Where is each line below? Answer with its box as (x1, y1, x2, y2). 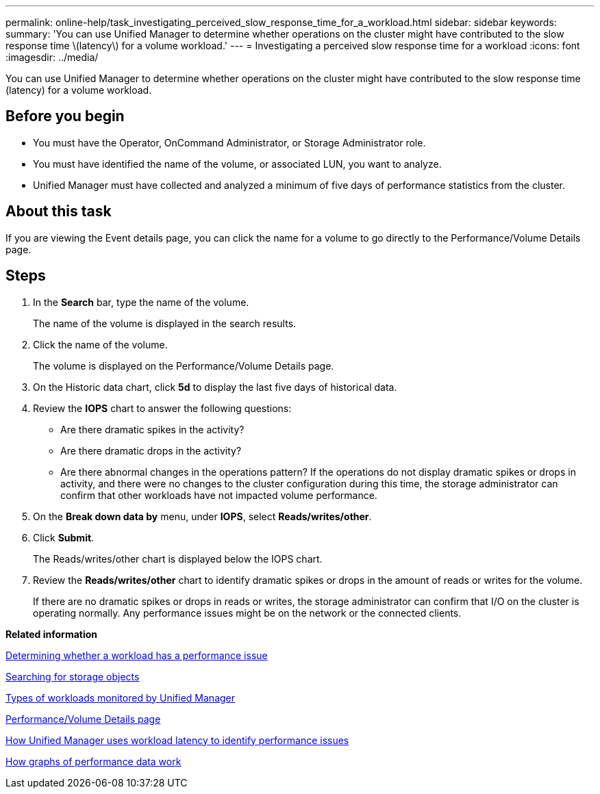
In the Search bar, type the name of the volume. (33, 296, 249, 308)
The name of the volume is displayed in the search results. (33, 317, 297, 329)
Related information (5, 628, 98, 640)
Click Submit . (33, 531, 95, 543)
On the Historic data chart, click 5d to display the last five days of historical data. (33, 381, 397, 393)
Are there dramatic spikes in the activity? (60, 423, 245, 435)
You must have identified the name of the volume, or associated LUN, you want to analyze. (33, 157, 442, 170)
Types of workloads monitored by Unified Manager (5, 691, 236, 704)
